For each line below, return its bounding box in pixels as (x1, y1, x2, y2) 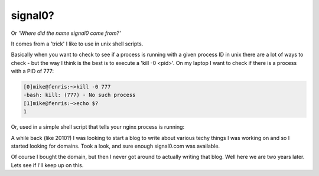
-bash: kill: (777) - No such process (23, 92, 136, 99)
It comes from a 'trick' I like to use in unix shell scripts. (11, 40, 144, 47)
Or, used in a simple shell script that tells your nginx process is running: (11, 123, 185, 131)
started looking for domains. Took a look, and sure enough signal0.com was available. (11, 142, 220, 150)
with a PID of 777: (11, 68, 54, 75)
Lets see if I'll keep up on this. (11, 161, 84, 168)
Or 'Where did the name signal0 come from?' (11, 30, 121, 37)
